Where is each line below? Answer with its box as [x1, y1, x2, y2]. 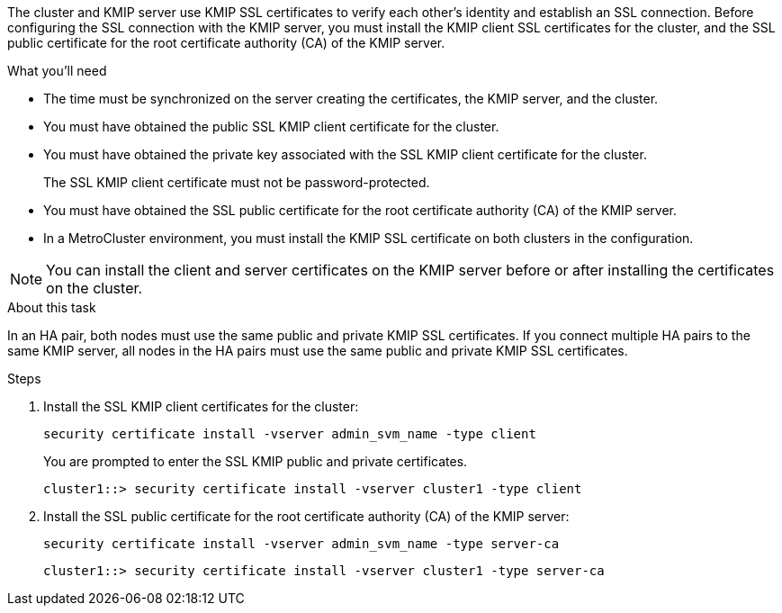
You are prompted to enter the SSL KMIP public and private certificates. [43, 454, 468, 469]
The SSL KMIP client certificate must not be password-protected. [43, 175, 430, 190]
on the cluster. [46, 279, 143, 297]
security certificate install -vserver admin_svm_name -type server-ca [43, 536, 560, 551]
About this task [7, 300, 96, 315]
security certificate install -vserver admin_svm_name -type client [43, 427, 536, 441]
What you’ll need [7, 63, 107, 78]
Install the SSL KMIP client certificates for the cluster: [43, 399, 359, 414]
